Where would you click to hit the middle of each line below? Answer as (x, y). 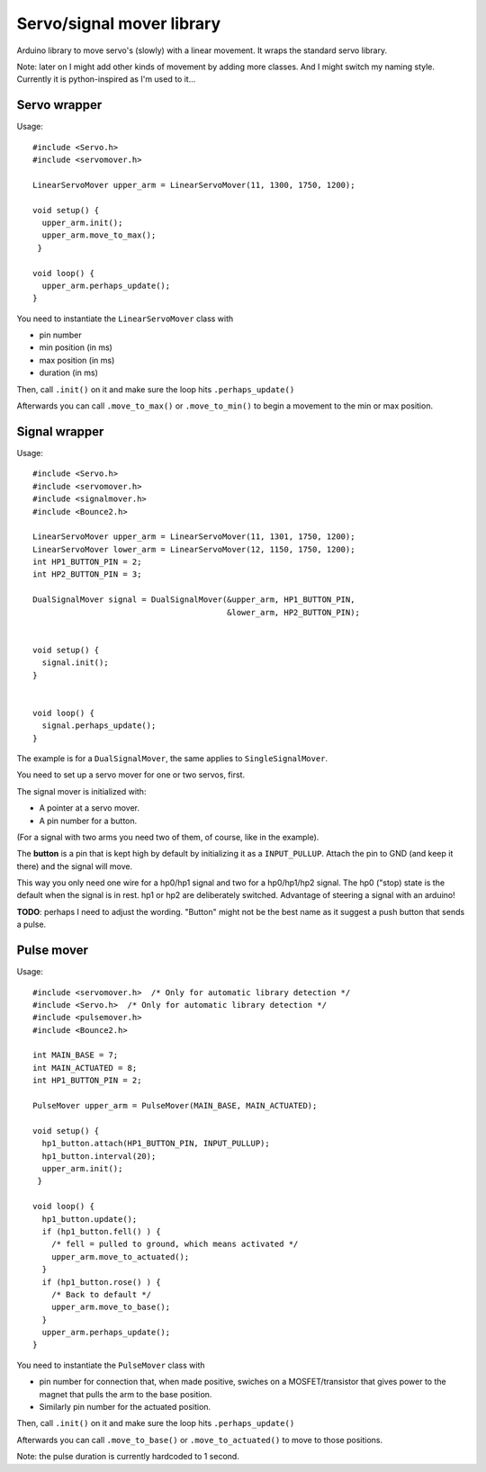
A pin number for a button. (88, 821)
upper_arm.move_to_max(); (99, 235)
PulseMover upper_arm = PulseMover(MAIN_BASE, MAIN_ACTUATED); (175, 1106)
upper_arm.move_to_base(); (111, 1307)
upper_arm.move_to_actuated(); (120, 1257)
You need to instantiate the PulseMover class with (111, 1365)
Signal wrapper (60, 431)
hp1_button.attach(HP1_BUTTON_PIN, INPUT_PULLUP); (156, 1144)
